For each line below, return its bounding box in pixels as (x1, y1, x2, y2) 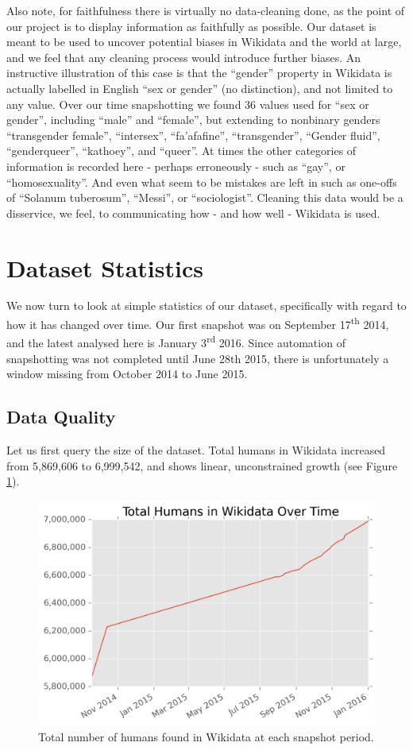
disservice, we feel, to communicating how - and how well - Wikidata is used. (6, 204, 380, 221)
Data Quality (6, 404, 116, 429)
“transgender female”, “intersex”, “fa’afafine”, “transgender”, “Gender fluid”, (6, 126, 380, 143)
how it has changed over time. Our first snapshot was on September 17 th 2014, (6, 314, 389, 332)
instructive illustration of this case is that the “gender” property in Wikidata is (6, 64, 392, 81)
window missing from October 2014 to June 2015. (6, 365, 248, 382)
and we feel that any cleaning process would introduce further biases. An (6, 48, 361, 65)
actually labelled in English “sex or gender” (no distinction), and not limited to (6, 79, 393, 96)
